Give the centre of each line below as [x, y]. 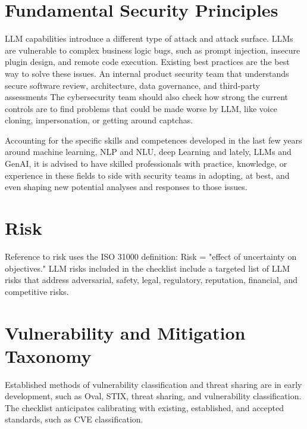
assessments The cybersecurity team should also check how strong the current [147, 97]
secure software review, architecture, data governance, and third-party [133, 85]
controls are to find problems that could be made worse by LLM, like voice [141, 108]
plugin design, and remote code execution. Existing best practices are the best [147, 62]
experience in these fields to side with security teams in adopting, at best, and [147, 175]
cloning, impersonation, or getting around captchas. [99, 120]
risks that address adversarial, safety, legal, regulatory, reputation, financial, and [151, 280]
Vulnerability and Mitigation [125, 332]
